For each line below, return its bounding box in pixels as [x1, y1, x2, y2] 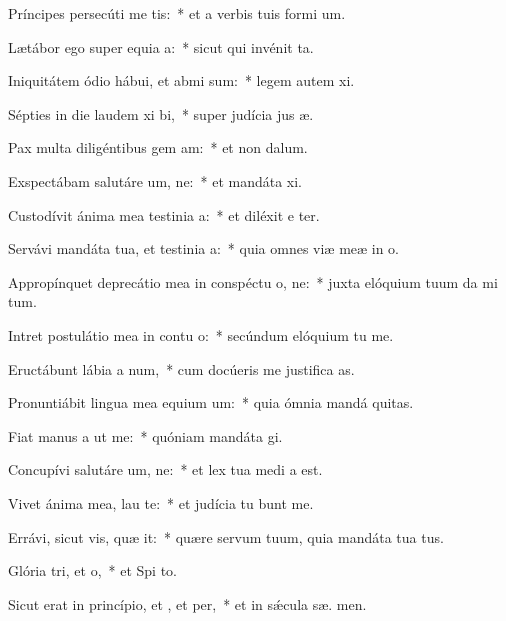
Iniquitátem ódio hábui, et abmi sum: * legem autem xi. [8, 70, 355, 91]
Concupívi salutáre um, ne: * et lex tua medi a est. [8, 459, 323, 480]
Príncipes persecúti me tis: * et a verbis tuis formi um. [8, 3, 346, 23]
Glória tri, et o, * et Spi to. [8, 560, 177, 581]
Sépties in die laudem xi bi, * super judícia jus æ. [8, 103, 314, 124]
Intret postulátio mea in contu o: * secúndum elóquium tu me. [8, 324, 394, 345]
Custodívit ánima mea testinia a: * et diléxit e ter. [8, 204, 320, 225]
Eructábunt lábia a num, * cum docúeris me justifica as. [8, 358, 355, 379]
